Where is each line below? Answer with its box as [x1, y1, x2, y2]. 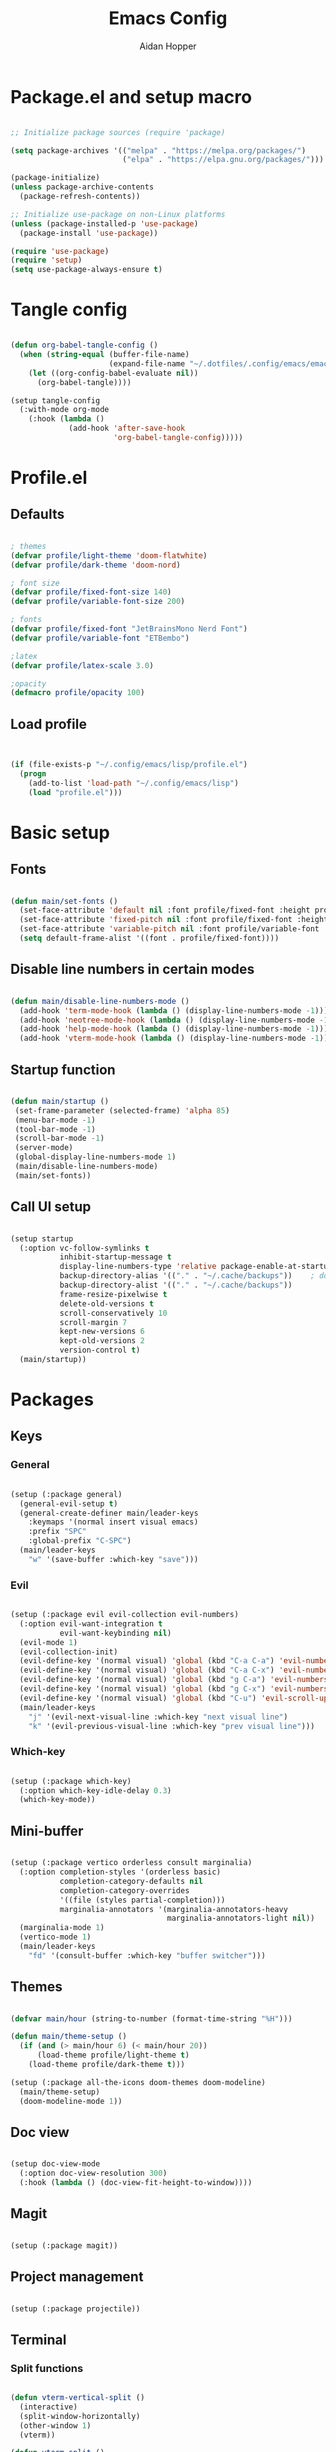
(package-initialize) [10, 173, 101, 183]
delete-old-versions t [59, 1298, 155, 1309]
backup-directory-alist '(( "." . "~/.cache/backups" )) [59, 1280, 293, 1290]
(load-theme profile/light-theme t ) [36, 2050, 190, 2061]
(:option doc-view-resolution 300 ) [19, 2168, 168, 2179]
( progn [19, 768, 47, 779]
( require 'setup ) [10, 255, 83, 266]
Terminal [10, 2331, 67, 2348]
